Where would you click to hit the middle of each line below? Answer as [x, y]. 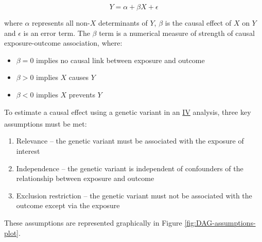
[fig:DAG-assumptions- [220, 222]
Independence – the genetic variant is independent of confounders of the [130, 168]
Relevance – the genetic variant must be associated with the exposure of [130, 141]
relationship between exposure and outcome [85, 178]
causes [79, 77]
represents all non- [61, 23]
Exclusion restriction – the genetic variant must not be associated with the [134, 195]
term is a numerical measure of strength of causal [177, 33]
